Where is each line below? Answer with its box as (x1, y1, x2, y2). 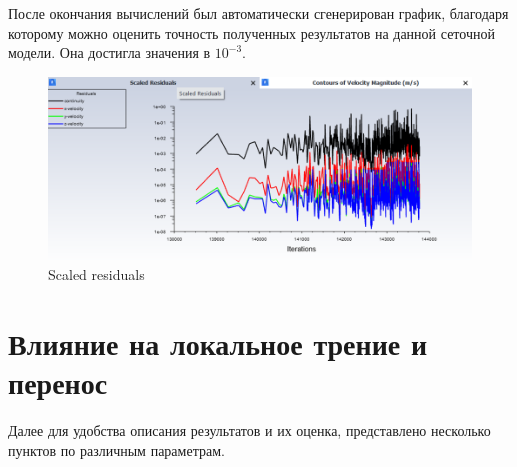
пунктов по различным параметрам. (8, 439, 225, 460)
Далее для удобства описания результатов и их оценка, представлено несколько (8, 419, 491, 440)
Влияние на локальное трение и (8, 322, 428, 363)
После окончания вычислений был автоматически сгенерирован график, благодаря (8, 3, 509, 23)
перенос (8, 362, 108, 403)
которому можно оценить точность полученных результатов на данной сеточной (8, 22, 495, 43)
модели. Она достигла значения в (8, 42, 211, 63)
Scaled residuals (48, 264, 145, 285)
